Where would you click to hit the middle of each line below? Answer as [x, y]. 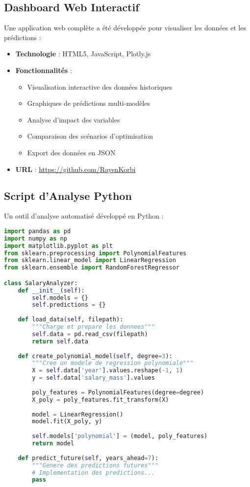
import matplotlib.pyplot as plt [58, 246]
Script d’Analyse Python [68, 195]
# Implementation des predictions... [93, 473]
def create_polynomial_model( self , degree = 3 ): [95, 356]
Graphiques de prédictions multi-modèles [89, 103]
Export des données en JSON [71, 152]
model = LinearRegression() [78, 414]
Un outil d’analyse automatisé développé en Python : [84, 216]
